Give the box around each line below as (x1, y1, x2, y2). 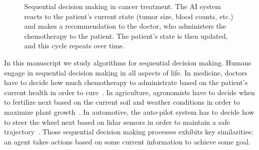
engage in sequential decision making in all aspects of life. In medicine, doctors (4, 67, 247, 78)
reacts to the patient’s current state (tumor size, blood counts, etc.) (24, 11, 233, 21)
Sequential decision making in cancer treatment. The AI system (24, 1, 221, 11)
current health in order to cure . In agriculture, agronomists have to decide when (4, 87, 255, 97)
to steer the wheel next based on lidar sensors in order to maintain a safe (4, 116, 230, 127)
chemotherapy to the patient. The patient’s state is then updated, (24, 30, 228, 41)
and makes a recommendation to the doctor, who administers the (24, 21, 226, 31)
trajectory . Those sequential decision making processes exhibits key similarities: (4, 126, 253, 137)
